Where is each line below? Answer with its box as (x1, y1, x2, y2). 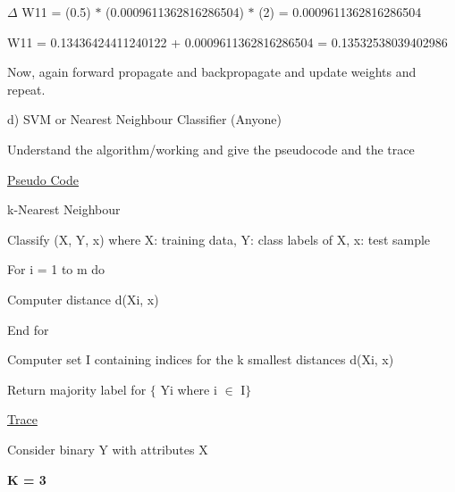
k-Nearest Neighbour (7, 200, 121, 219)
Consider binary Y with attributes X (7, 439, 208, 458)
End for (7, 320, 49, 338)
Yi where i (160, 379, 217, 398)
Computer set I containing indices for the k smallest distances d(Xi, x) (7, 350, 394, 369)
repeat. (7, 79, 46, 98)
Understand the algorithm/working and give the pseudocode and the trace (7, 139, 415, 158)
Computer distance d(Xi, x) (7, 289, 159, 308)
